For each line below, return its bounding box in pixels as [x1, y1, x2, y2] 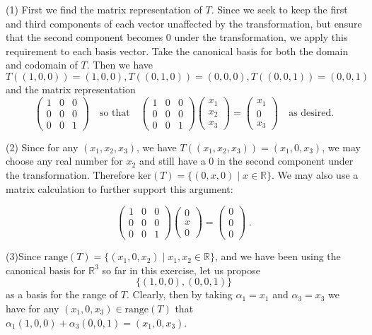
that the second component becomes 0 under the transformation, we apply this [6, 30, 348, 45]
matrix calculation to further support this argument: [6, 181, 233, 196]
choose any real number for [6, 153, 123, 168]
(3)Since [6, 249, 41, 264]
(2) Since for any [6, 139, 79, 154]
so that [99, 108, 130, 119]
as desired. [289, 108, 335, 119]
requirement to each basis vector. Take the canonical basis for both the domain [6, 43, 349, 58]
